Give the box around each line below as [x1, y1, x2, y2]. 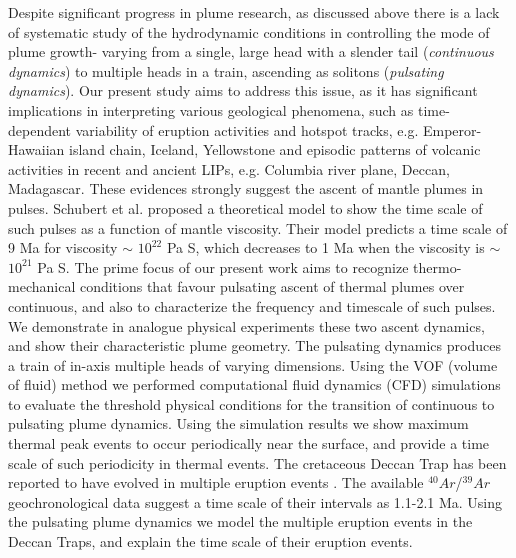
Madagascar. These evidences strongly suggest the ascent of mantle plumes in [8, 178, 484, 199]
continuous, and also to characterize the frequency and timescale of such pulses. [8, 295, 496, 316]
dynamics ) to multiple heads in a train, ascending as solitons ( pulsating [8, 60, 444, 81]
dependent [8, 119, 72, 140]
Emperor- [422, 119, 482, 140]
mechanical [8, 276, 76, 297]
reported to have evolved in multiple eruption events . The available [8, 472, 424, 493]
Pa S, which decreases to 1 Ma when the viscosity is [166, 237, 485, 258]
